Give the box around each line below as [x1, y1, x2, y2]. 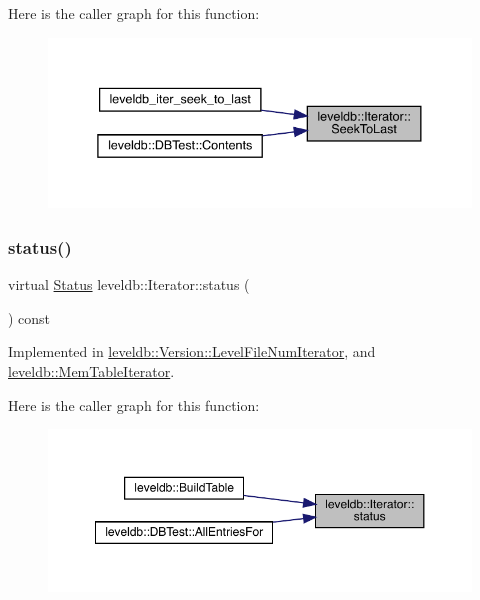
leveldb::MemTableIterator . [8, 360, 175, 381]
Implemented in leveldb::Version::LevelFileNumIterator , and [8, 341, 376, 362]
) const [8, 307, 51, 328]
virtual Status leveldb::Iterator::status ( [8, 274, 250, 295]
